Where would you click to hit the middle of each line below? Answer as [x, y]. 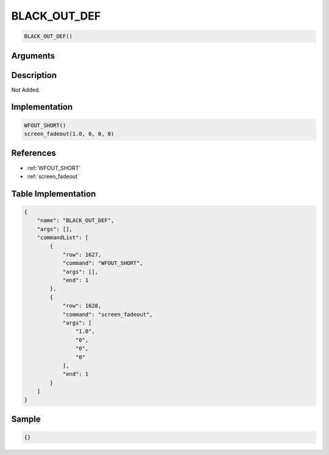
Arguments [33, 56]
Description [34, 75]
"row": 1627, [82, 254]
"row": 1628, [82, 306]
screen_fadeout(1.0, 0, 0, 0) [69, 134]
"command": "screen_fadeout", [108, 314]
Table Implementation [54, 194]
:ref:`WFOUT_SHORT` [54, 168]
